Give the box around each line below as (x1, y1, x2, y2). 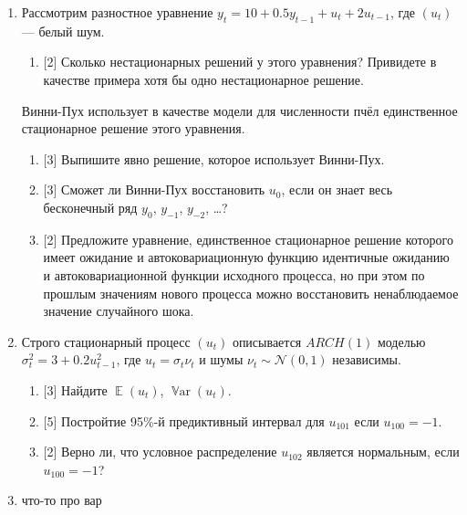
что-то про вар (21, 490, 102, 510)
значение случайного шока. (43, 301, 194, 321)
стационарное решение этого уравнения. (21, 119, 245, 138)
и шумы (199, 350, 244, 369)
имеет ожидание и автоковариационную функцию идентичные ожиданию (43, 247, 450, 267)
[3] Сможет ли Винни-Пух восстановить (43, 180, 265, 199)
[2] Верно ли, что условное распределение (43, 442, 277, 461)
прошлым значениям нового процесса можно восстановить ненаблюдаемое (43, 283, 459, 302)
